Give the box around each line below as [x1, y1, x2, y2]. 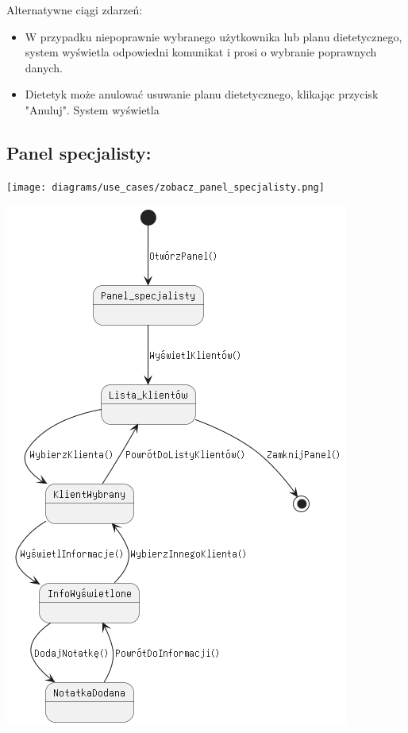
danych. [25, 59, 63, 75]
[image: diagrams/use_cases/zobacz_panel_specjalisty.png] [6, 181, 325, 193]
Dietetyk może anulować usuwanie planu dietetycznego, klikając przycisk [25, 86, 379, 102]
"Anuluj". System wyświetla [25, 101, 160, 118]
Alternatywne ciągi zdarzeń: [6, 2, 143, 17]
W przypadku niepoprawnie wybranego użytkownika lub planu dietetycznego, [25, 28, 402, 44]
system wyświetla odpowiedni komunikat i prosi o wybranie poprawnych [25, 44, 377, 60]
